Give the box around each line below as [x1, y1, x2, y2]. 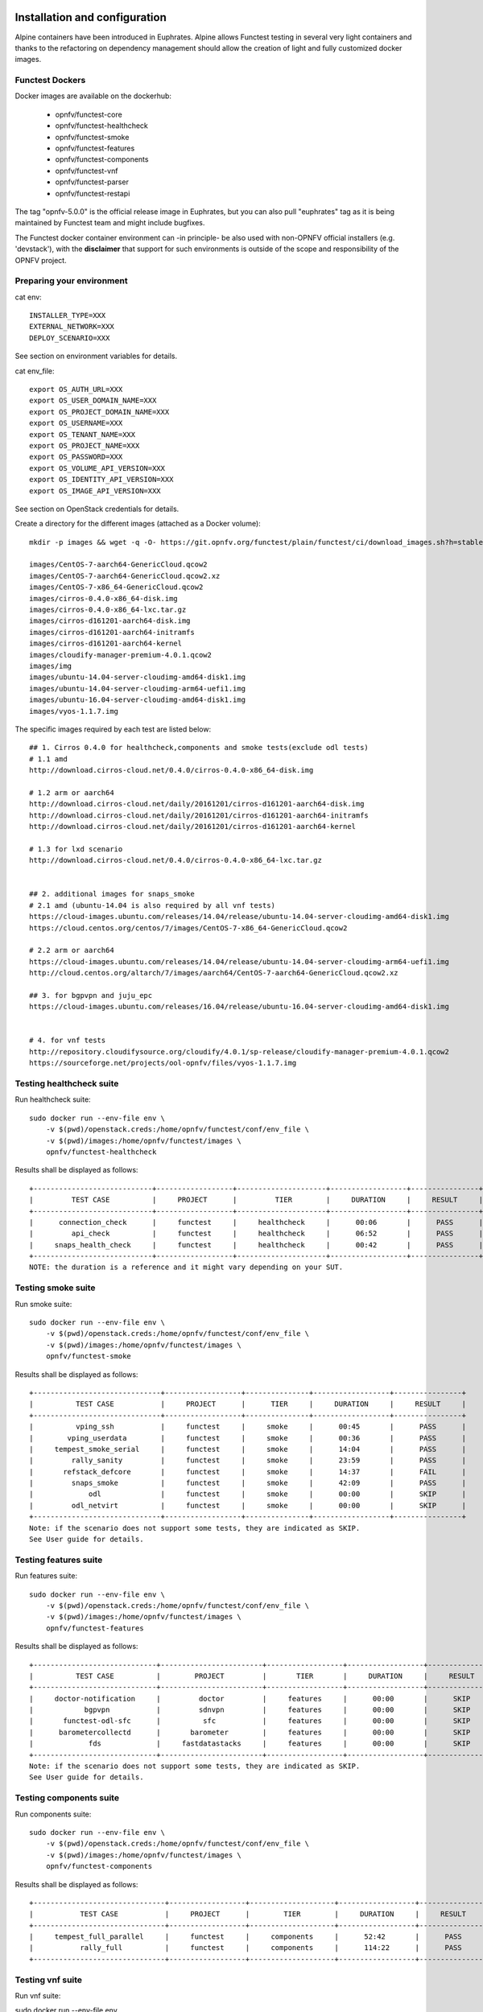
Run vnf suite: [14, 1991, 61, 2001]
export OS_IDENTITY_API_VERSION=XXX [29, 475, 174, 484]
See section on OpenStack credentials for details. [14, 504, 180, 513]
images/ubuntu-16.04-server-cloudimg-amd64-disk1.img [29, 695, 246, 704]
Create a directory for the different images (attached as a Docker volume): [14, 519, 261, 529]
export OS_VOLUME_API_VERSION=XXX [29, 464, 165, 472]
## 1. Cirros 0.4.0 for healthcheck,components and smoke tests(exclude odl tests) [29, 743, 369, 752]
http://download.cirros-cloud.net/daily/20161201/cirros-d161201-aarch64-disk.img [29, 799, 365, 809]
